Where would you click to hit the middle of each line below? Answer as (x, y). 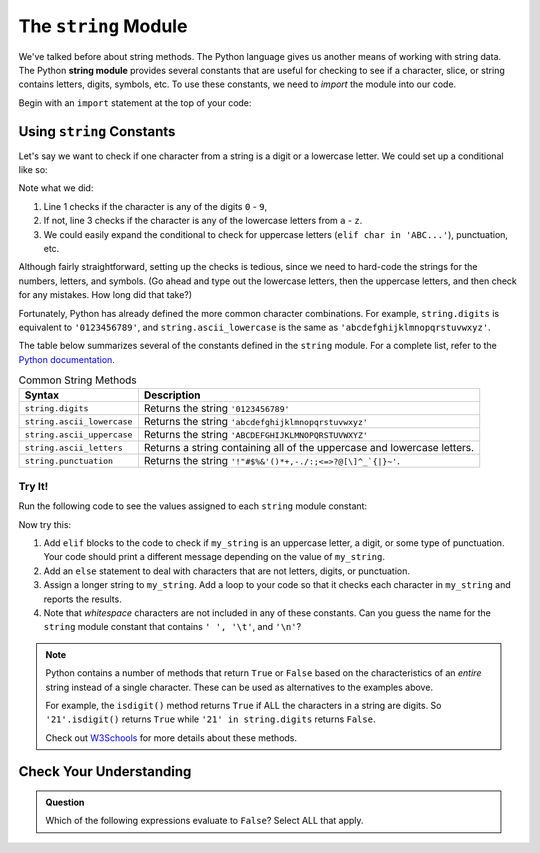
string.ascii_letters (74, 447)
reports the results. (82, 599)
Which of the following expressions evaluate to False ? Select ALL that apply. (204, 821)
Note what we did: (56, 188)
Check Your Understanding (105, 771)
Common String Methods (77, 380)
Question (65, 802)
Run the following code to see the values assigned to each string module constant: (193, 506)
